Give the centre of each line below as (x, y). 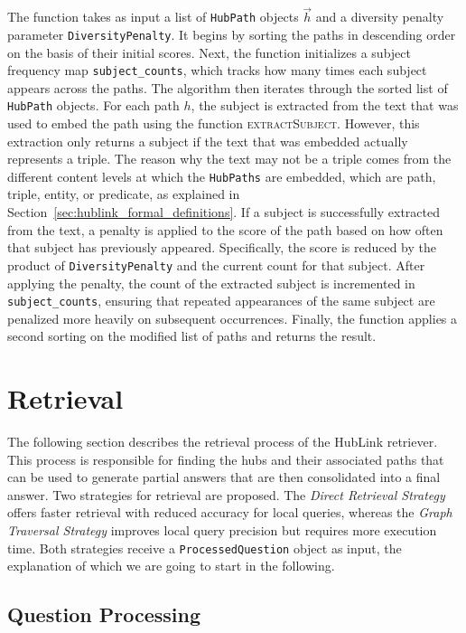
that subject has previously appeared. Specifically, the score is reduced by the (222, 247)
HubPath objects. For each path (93, 105)
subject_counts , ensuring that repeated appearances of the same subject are (221, 301)
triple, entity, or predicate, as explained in (124, 194)
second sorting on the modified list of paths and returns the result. (192, 336)
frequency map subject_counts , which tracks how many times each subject (217, 70)
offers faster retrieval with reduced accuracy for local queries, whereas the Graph (230, 512)
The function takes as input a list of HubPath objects (153, 17)
